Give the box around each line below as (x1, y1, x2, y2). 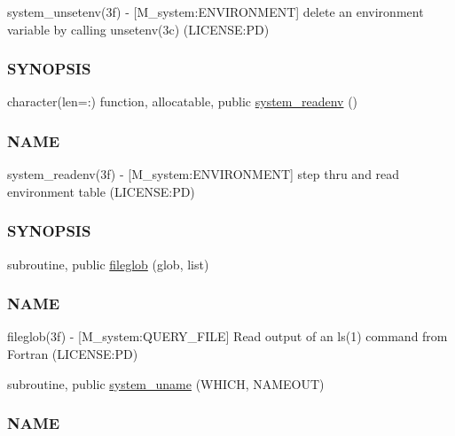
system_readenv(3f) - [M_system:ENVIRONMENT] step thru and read (7, 165, 400, 183)
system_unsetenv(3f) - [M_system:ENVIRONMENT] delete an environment (7, 3, 424, 20)
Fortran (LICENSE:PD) (7, 345, 138, 363)
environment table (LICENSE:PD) (7, 182, 195, 200)
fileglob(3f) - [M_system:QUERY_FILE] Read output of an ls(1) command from (7, 327, 448, 346)
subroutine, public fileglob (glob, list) (7, 254, 209, 273)
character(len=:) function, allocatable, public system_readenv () (7, 92, 358, 111)
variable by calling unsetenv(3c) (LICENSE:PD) (7, 19, 270, 38)
